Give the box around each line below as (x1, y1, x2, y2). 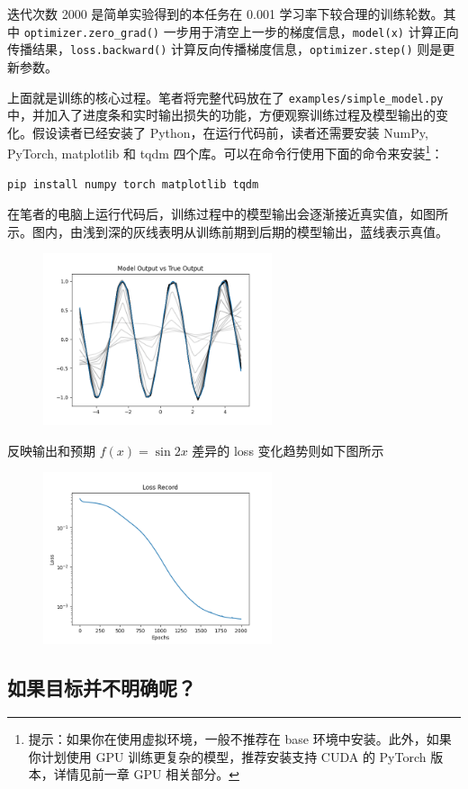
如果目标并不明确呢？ (7, 674, 196, 702)
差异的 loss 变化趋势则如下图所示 (192, 440, 384, 459)
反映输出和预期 (7, 440, 95, 459)
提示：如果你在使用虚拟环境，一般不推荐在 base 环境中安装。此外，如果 (28, 729, 452, 748)
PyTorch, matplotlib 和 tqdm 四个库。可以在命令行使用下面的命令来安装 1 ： (7, 141, 444, 162)
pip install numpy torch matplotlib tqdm (7, 177, 259, 191)
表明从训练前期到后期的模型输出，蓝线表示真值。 (157, 222, 448, 240)
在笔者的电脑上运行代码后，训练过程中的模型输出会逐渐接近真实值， (7, 204, 410, 223)
